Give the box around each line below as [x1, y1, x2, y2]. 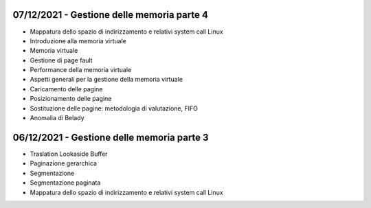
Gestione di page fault [30, 56, 93, 65]
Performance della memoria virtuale [30, 66, 132, 74]
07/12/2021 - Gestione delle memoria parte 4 [12, 9, 209, 21]
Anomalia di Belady [30, 114, 85, 122]
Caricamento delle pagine [30, 84, 103, 93]
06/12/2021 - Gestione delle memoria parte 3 [12, 131, 209, 143]
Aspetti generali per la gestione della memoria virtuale [30, 76, 183, 84]
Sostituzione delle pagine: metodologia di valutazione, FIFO [30, 104, 199, 113]
